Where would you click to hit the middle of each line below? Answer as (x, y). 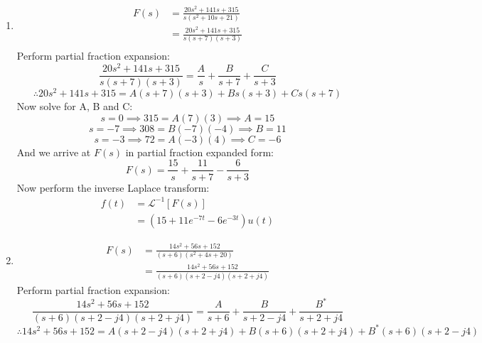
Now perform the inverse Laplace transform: (113, 187)
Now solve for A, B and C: (75, 106)
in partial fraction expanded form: (199, 152)
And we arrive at (54, 152)
